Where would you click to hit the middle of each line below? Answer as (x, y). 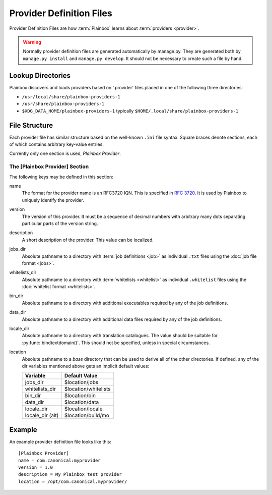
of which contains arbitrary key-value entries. (57, 144)
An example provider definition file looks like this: (60, 442)
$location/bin (80, 396)
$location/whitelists (87, 389)
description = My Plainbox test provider (70, 475)
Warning (32, 42)
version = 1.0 (36, 467)
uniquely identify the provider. (53, 200)
